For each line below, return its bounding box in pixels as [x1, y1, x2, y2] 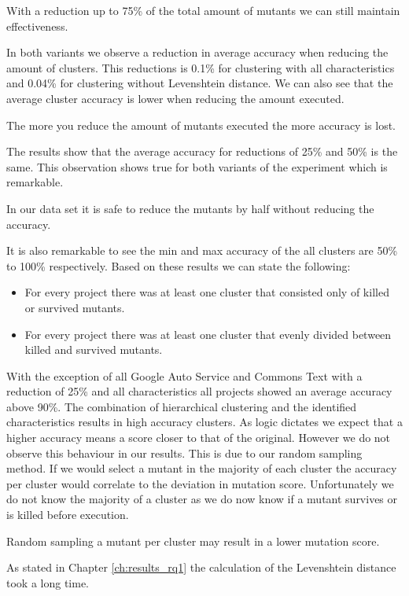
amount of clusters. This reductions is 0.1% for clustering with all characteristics [6, 59, 395, 75]
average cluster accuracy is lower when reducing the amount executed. [6, 90, 345, 106]
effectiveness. [6, 17, 68, 34]
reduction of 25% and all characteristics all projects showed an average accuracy [6, 383, 392, 399]
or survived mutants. [24, 299, 125, 315]
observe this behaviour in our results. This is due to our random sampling [6, 444, 363, 461]
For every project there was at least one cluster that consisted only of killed [24, 284, 389, 300]
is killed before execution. [6, 506, 129, 523]
